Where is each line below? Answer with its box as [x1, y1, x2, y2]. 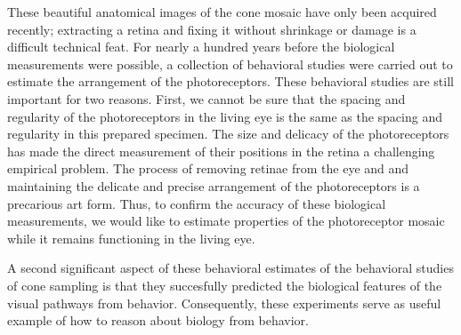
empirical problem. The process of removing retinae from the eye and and [7, 159, 409, 178]
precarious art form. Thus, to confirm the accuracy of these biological [7, 194, 386, 212]
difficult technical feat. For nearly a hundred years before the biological [7, 37, 395, 56]
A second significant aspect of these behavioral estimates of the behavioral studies [7, 259, 454, 277]
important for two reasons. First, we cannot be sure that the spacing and [7, 89, 406, 108]
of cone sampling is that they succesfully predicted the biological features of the [7, 275, 442, 294]
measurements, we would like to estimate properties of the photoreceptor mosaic [7, 211, 445, 230]
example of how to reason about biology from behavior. [7, 311, 309, 330]
